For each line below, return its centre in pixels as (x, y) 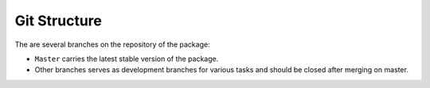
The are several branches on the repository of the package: (112, 44)
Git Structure (59, 21)
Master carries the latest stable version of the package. (127, 59)
